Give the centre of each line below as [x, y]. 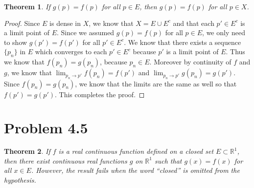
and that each [194, 23]
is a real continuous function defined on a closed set [136, 151]
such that [168, 160]
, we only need [224, 32]
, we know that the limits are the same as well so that [156, 83]
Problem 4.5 [46, 128]
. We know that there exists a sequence [183, 42]
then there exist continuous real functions [66, 160]
